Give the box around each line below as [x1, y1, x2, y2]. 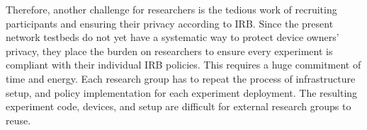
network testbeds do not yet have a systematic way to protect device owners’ [6, 30, 339, 45]
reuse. [6, 112, 31, 127]
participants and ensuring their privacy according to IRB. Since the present [6, 16, 334, 30]
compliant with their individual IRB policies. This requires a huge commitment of [6, 57, 361, 72]
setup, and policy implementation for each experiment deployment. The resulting [6, 85, 358, 100]
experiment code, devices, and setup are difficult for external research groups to [6, 99, 351, 114]
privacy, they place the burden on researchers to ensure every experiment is [6, 43, 333, 58]
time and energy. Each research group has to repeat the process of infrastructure [6, 71, 356, 85]
